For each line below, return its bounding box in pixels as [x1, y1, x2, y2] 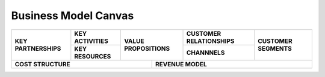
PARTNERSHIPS [14, 45, 61, 53]
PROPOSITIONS [124, 45, 170, 53]
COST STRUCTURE [14, 60, 70, 68]
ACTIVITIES [74, 36, 108, 45]
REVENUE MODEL [155, 60, 207, 68]
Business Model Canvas [11, 9, 134, 22]
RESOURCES [74, 52, 111, 60]
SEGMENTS [258, 45, 292, 53]
